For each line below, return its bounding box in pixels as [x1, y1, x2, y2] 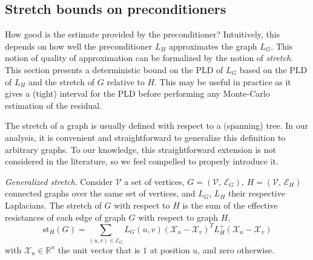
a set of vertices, [124, 175, 185, 187]
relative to [107, 75, 145, 88]
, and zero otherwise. [197, 243, 275, 256]
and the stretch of [28, 75, 95, 88]
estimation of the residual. [5, 99, 102, 111]
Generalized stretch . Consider [5, 175, 113, 187]
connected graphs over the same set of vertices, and [5, 187, 196, 200]
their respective [228, 187, 285, 200]
